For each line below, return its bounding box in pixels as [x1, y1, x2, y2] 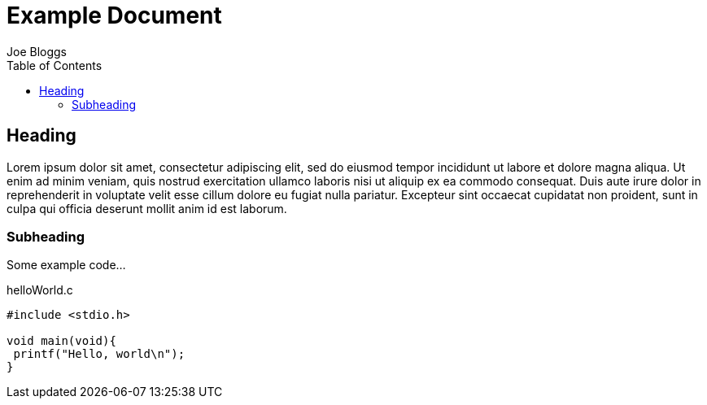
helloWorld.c [7, 283, 73, 298]
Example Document [7, 2, 222, 29]
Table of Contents [7, 58, 103, 72]
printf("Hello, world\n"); [13, 347, 185, 361]
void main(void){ [7, 334, 116, 348]
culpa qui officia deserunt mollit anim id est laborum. [7, 201, 287, 216]
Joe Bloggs [7, 44, 67, 59]
